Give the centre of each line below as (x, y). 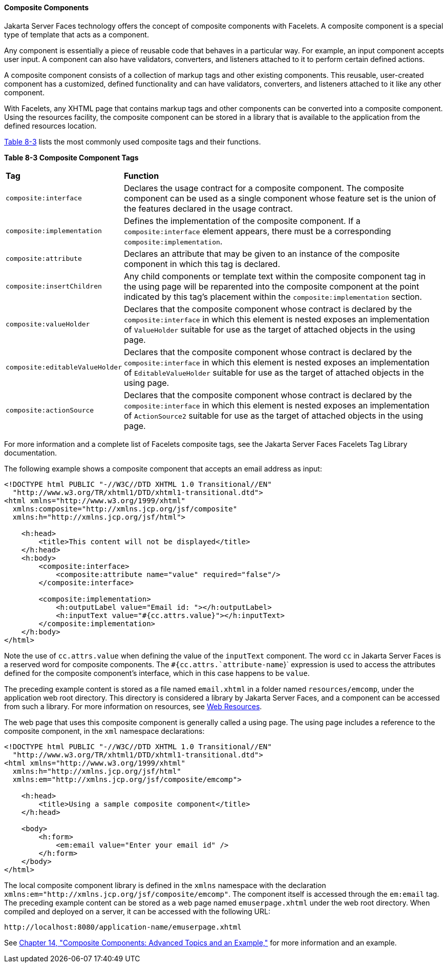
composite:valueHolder (48, 324)
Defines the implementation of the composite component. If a (242, 221)
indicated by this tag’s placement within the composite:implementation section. (273, 296)
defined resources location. (50, 126)
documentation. (31, 452)
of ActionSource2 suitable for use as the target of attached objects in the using (273, 415)
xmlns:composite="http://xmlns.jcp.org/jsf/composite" (125, 509)
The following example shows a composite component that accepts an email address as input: (163, 468)
